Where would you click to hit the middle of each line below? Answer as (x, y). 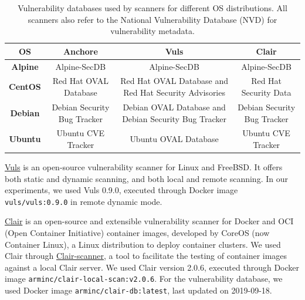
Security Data (266, 92)
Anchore (80, 51)
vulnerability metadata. (152, 31)
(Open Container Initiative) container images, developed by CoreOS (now (137, 233)
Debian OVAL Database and (174, 107)
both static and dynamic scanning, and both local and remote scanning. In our (146, 178)
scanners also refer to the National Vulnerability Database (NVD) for (152, 19)
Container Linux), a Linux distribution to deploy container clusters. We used (143, 244)
